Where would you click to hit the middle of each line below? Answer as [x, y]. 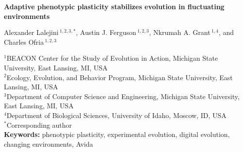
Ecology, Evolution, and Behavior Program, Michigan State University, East [120, 77]
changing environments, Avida [49, 144]
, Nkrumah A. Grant [180, 32]
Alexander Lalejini [31, 32]
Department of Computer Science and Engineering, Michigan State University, [123, 96]
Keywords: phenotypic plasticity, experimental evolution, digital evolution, [117, 134]
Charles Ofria [24, 42]
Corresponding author [39, 125]
